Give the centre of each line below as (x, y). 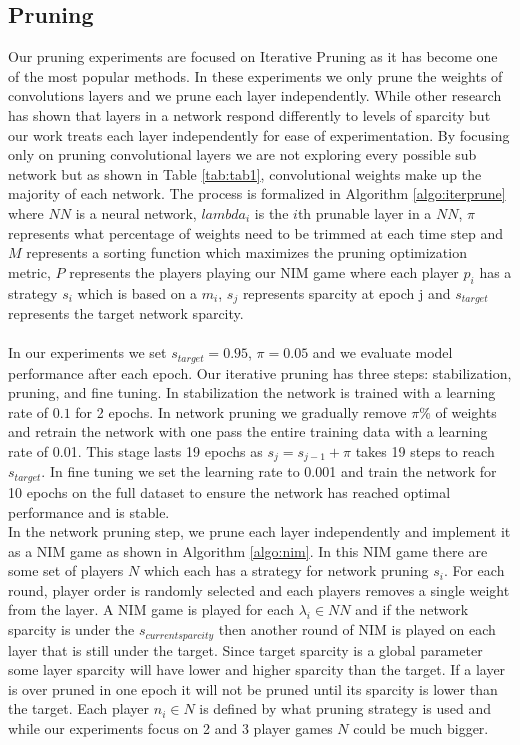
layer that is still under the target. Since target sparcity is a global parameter (245, 649)
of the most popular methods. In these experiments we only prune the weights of (255, 75)
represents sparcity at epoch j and (346, 292)
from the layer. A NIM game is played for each (151, 609)
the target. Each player (79, 708)
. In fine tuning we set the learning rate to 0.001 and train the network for (269, 471)
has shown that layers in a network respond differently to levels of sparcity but (249, 114)
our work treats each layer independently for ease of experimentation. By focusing (259, 134)
